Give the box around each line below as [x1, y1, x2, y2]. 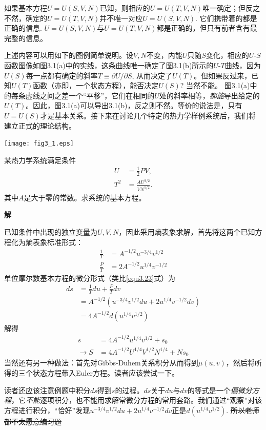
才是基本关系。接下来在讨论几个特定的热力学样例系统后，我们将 [40, 110, 256, 120]
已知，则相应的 [99, 3, 150, 13]
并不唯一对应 [99, 12, 143, 23]
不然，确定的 [4, 12, 47, 23]
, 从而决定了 [132, 70, 173, 80]
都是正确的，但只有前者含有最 [156, 23, 257, 33]
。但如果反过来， [194, 70, 252, 80]
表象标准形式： [32, 236, 83, 247]
